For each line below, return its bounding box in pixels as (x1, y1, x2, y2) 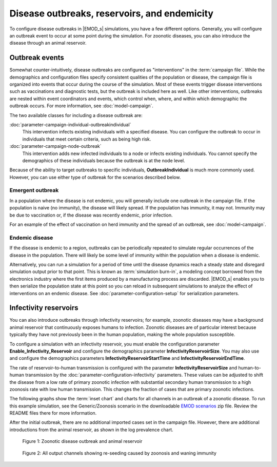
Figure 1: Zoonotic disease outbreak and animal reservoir (22, 438, 143, 444)
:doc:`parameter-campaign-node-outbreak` (9, 143, 102, 149)
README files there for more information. (9, 410, 97, 416)
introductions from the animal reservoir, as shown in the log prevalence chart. (9, 426, 174, 433)
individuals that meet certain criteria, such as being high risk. (22, 136, 151, 142)
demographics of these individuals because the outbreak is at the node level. (22, 157, 185, 164)
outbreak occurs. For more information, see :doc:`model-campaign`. (9, 103, 154, 109)
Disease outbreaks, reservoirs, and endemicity (9, 8, 214, 19)
